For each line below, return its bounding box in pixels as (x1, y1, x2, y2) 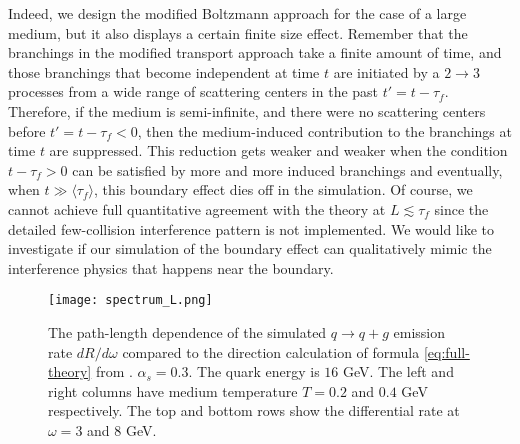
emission (393, 321, 445, 342)
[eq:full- (423, 341, 470, 362)
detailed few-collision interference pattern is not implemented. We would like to (8, 218, 494, 239)
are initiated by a (333, 61, 440, 82)
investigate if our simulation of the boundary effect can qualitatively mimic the (8, 238, 492, 259)
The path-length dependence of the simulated (48, 321, 327, 342)
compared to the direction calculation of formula (122, 341, 420, 362)
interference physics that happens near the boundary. (8, 257, 334, 278)
